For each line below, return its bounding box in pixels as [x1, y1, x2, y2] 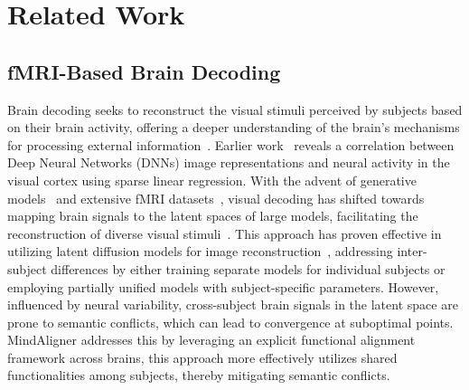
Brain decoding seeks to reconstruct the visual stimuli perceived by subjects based [7, 100, 463, 119]
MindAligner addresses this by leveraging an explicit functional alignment [7, 330, 416, 349]
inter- [397, 242, 427, 261]
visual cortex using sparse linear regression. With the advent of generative [7, 170, 417, 189]
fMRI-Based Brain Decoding [7, 57, 281, 85]
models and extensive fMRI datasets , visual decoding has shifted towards [7, 188, 425, 207]
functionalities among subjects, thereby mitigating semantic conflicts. [7, 366, 390, 385]
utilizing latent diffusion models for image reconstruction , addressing [7, 242, 393, 261]
